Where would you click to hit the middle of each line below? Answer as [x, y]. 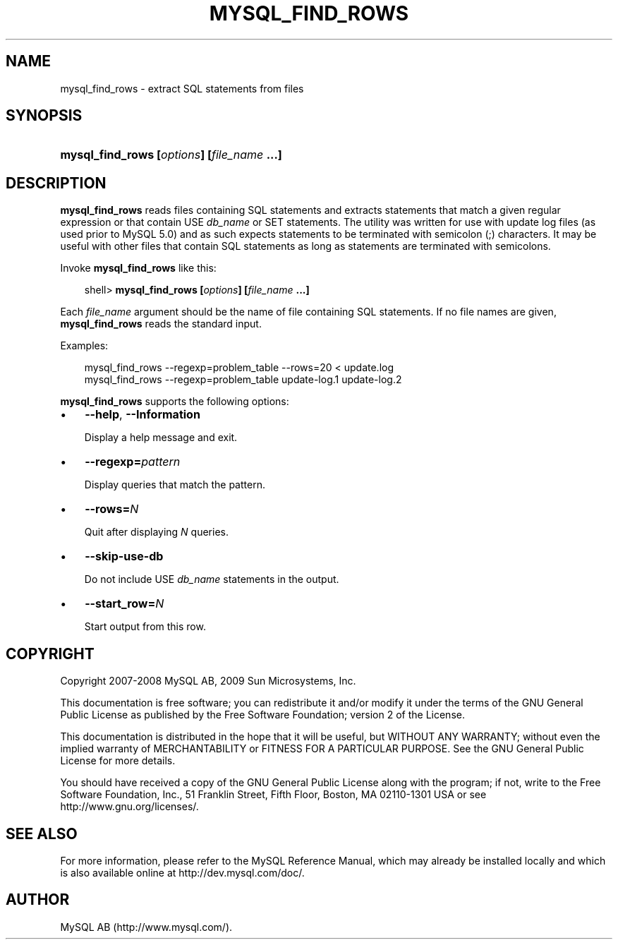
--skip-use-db [124, 556]
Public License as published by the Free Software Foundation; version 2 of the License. [262, 715]
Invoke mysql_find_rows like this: [138, 268]
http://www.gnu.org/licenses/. [129, 807]
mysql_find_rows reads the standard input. [161, 324]
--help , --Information [143, 415]
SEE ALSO [42, 833]
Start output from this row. [145, 627]
